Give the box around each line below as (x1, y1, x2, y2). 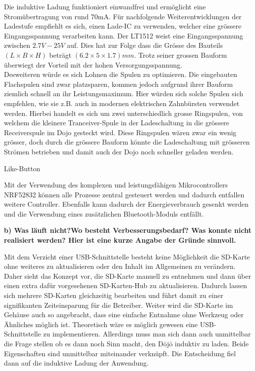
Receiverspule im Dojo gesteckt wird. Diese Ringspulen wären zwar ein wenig (4, 127, 237, 137)
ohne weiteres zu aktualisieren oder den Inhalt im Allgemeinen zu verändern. (4, 261, 236, 271)
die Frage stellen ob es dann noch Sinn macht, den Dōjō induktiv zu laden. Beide (4, 338, 249, 348)
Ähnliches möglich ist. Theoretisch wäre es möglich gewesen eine (4, 319, 198, 329)
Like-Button (4, 163, 40, 173)
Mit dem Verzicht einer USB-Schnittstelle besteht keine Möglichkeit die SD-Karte (4, 251, 250, 261)
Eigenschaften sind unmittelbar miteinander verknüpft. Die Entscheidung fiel (4, 348, 236, 358)
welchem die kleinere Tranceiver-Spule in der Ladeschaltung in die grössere (4, 117, 229, 128)
